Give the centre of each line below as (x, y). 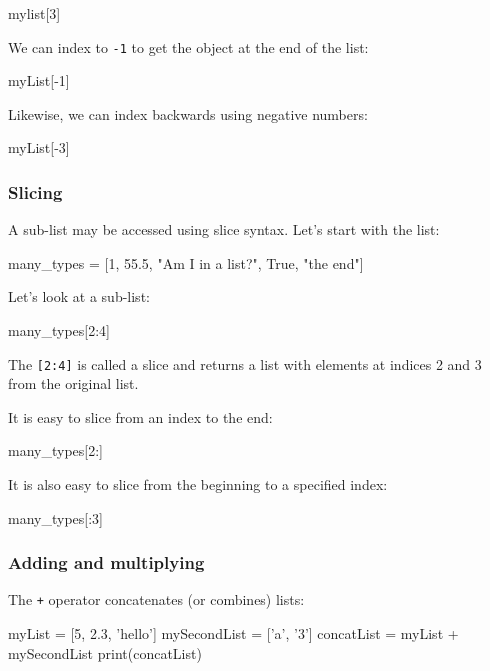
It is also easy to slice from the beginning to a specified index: (198, 484)
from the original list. (73, 383)
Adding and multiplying (106, 562)
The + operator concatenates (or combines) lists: (156, 599)
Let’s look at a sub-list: (79, 296)
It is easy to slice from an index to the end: (140, 416)
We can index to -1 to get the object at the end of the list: (188, 46)
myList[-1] (39, 80)
